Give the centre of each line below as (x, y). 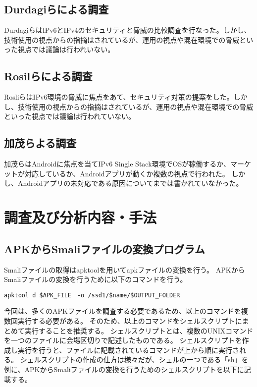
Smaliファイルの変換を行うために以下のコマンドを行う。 (96, 279)
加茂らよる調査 (40, 143)
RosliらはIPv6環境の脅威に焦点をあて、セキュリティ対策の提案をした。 (119, 97)
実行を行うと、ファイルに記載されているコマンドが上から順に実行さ (128, 350)
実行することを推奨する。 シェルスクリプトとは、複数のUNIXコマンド (139, 330)
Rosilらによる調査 (48, 76)
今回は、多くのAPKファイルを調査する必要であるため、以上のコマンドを (123, 311)
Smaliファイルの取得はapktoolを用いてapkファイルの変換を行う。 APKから (125, 269)
